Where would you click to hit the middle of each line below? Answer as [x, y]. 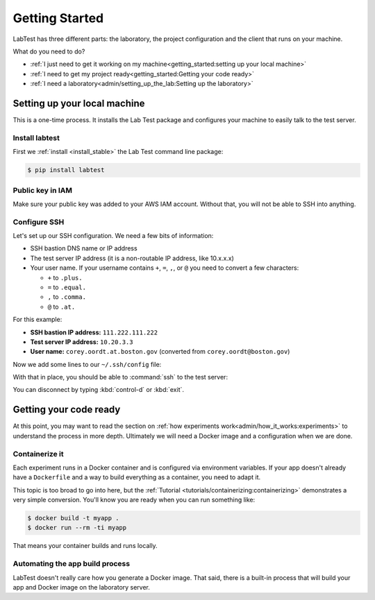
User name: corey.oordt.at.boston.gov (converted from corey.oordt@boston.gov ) [160, 352]
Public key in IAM [43, 190]
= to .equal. [67, 287]
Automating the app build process [72, 564]
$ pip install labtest [66, 170]
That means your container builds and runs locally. [85, 546]
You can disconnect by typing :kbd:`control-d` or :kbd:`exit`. [98, 390]
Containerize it [38, 454]
